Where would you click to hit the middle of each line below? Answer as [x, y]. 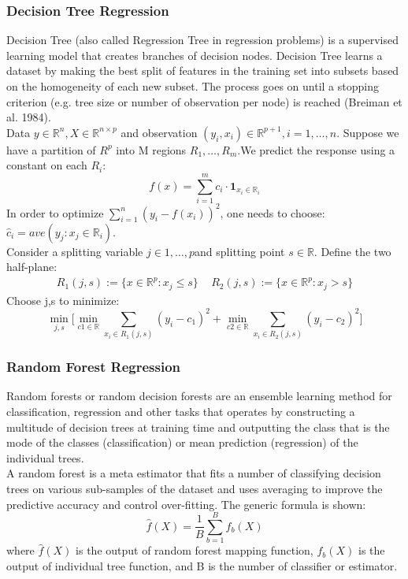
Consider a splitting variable [75, 251]
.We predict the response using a [316, 149]
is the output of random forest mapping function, [195, 550]
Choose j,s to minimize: [63, 300]
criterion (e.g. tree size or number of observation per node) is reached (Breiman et [204, 101]
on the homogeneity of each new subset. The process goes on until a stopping [193, 86]
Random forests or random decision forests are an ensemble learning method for [199, 396]
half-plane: [32, 267]
